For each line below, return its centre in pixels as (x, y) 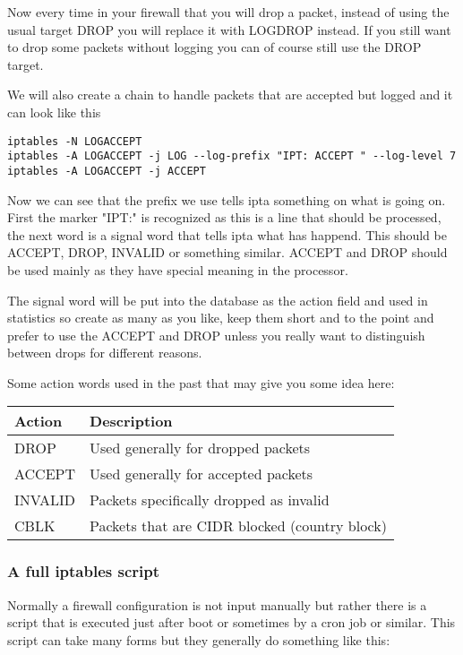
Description (131, 421)
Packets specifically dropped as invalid (210, 500)
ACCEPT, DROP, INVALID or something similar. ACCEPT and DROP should (227, 252)
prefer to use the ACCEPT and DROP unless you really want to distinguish (216, 335)
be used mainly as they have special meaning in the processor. (178, 269)
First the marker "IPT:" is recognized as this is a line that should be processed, (224, 217)
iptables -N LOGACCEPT (75, 141)
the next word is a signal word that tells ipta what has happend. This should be (227, 234)
